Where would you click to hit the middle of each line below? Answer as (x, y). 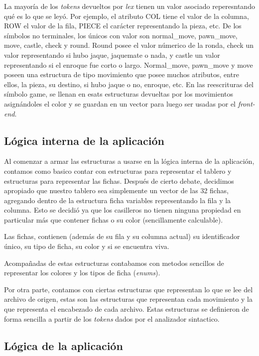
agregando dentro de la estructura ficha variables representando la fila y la (118, 200)
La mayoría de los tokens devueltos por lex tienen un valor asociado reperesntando (129, 6)
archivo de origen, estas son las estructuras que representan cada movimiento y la (128, 299)
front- (246, 103)
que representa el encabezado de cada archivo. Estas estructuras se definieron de (127, 309)
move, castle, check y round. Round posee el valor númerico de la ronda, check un (129, 45)
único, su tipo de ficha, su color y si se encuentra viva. (87, 246)
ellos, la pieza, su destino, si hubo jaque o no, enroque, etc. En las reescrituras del (129, 84)
